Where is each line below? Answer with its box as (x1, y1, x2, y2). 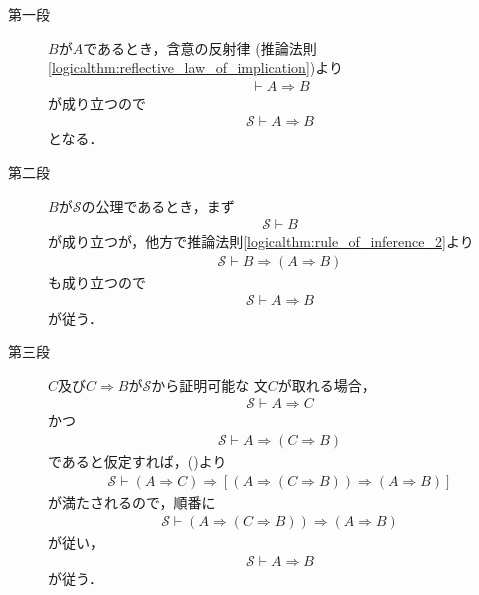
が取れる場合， (277, 374, 376, 395)
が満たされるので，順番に (48, 491, 216, 512)
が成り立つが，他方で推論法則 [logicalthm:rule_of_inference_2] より (48, 231, 474, 252)
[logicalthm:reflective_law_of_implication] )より (48, 57, 343, 78)
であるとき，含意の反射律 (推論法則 (83, 37, 317, 58)
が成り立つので (48, 92, 146, 113)
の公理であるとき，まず (81, 195, 235, 216)
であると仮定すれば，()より (48, 450, 227, 471)
